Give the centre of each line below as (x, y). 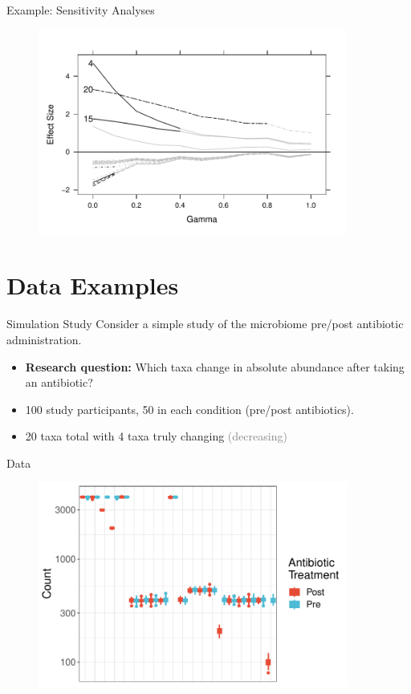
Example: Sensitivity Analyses (81, 10)
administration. (44, 339)
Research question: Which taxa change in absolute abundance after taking (215, 366)
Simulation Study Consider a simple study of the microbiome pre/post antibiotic (205, 324)
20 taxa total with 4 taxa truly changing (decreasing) (156, 436)
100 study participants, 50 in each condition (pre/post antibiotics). (189, 409)
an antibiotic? (59, 382)
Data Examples (93, 285)
